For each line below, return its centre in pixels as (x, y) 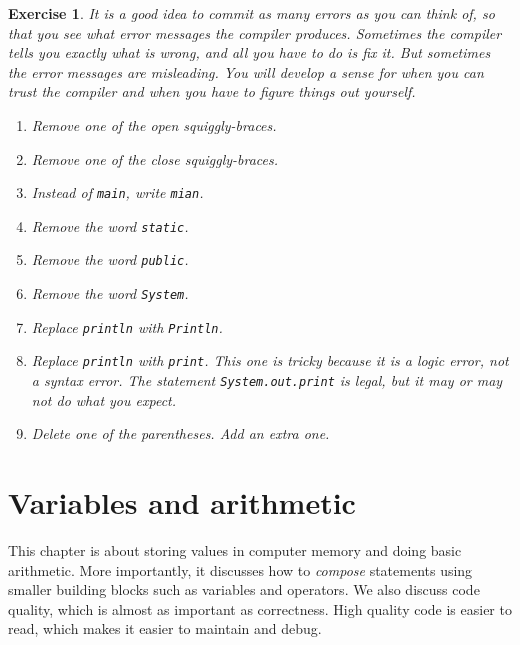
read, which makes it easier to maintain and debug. (165, 628)
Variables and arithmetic (182, 502)
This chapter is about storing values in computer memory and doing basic (235, 550)
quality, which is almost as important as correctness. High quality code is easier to (260, 608)
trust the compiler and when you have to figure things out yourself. (212, 91)
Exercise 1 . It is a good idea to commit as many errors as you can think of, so (251, 13)
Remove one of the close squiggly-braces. (155, 158)
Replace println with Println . (127, 326)
